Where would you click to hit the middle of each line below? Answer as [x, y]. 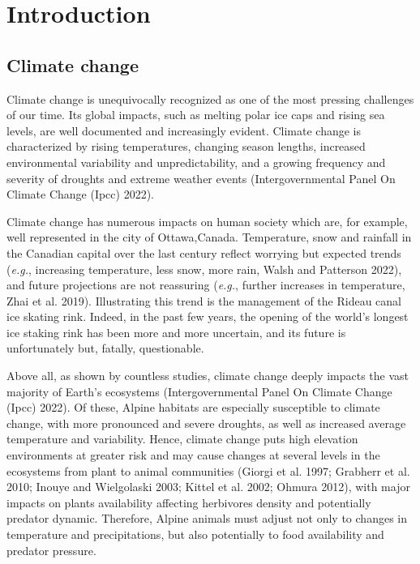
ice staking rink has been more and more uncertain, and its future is [176, 332]
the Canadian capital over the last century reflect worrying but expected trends [204, 252]
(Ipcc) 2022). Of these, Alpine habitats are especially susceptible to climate [193, 407]
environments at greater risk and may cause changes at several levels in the [193, 455]
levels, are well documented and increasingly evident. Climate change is [184, 130]
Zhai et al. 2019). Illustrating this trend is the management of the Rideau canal [204, 300]
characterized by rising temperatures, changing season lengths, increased [186, 146]
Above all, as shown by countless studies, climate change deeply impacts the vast [208, 376]
